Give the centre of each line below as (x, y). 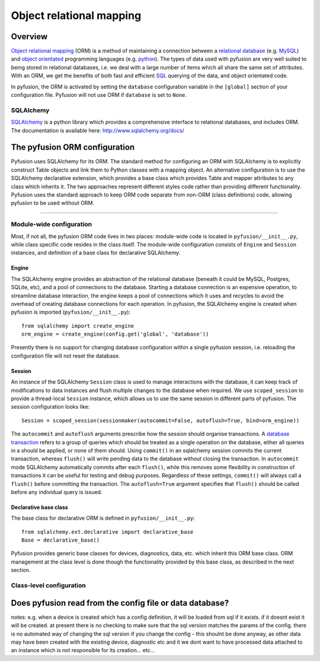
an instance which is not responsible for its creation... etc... (83, 650)
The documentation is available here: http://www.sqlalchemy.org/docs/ (98, 130)
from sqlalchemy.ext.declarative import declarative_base (108, 532)
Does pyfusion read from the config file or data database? (120, 603)
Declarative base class (39, 507)
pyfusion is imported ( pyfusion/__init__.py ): (71, 312)
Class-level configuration (48, 586)
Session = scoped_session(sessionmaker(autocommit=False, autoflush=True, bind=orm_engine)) (161, 420)
